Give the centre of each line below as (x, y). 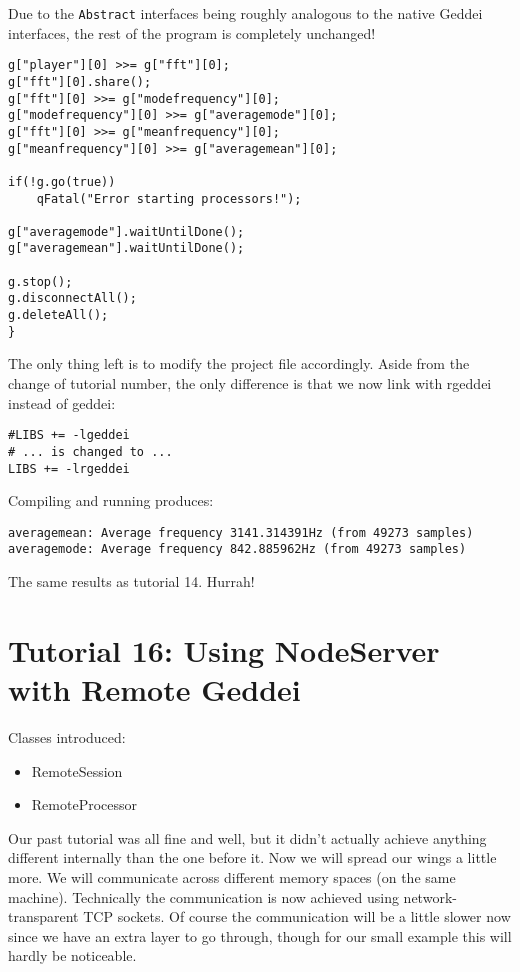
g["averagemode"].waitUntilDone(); (126, 231)
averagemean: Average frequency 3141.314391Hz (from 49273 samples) (241, 532)
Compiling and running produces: (111, 500)
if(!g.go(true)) (62, 181)
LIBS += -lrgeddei (69, 468)
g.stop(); (40, 281)
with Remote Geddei (154, 689)
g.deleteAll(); (58, 315)
